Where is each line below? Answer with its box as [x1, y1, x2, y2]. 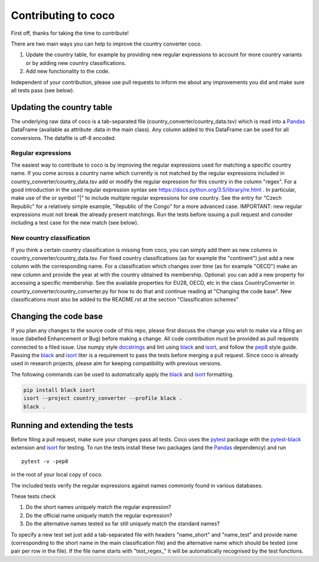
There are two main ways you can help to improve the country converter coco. [11, 40, 202, 47]
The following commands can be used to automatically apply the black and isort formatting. [11, 371, 234, 378]
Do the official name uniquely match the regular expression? [25, 512, 172, 519]
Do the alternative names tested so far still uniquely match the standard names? [25, 520, 220, 527]
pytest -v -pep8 [21, 458, 69, 464]
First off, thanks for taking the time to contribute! [11, 30, 129, 37]
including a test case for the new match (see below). [11, 219, 139, 226]
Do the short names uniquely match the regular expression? [25, 503, 171, 511]
